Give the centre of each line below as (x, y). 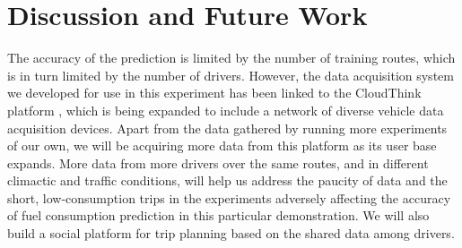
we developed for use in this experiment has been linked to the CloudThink (214, 93)
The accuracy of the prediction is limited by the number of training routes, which (231, 58)
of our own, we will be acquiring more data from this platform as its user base (222, 145)
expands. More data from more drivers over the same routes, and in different (218, 162)
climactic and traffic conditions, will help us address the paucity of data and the (227, 180)
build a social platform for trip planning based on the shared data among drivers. (231, 233)
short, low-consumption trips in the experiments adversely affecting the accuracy (229, 197)
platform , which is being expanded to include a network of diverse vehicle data (226, 110)
